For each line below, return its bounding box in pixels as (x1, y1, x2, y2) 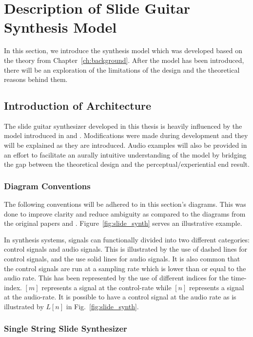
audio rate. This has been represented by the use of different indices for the (4, 273, 229, 283)
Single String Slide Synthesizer (4, 322, 127, 334)
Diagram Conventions (4, 179, 91, 192)
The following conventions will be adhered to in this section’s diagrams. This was (4, 199, 246, 209)
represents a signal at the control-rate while (41, 282, 172, 292)
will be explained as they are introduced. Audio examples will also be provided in (4, 140, 247, 150)
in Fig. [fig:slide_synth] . (66, 301, 139, 312)
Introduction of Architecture (4, 98, 152, 113)
